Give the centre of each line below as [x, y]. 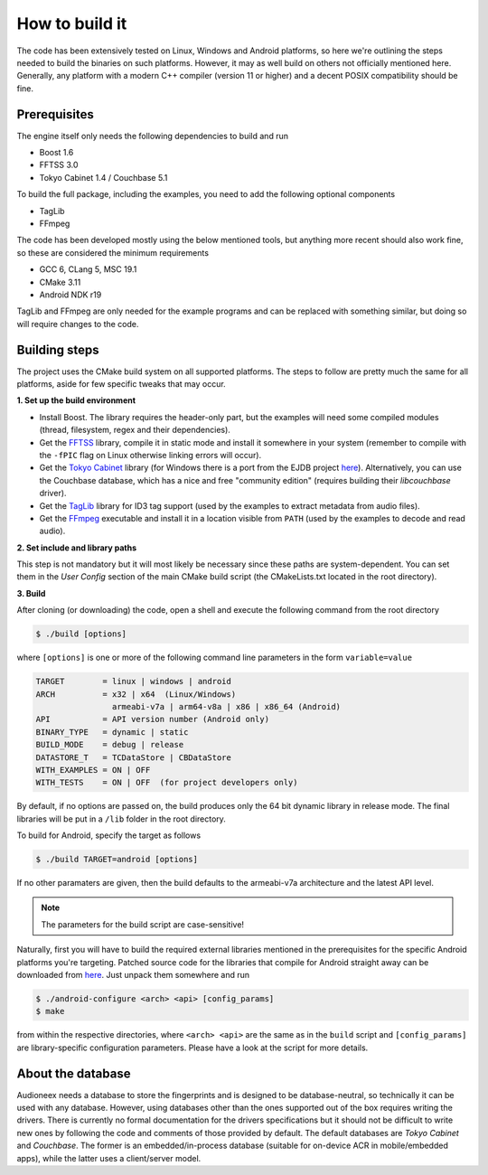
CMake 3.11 [60, 282]
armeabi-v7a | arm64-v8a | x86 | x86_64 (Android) [226, 706]
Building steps [58, 349]
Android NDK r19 [70, 295]
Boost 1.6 [56, 153]
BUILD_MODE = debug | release [110, 745]
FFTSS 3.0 [59, 165]
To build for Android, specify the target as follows [109, 835]
